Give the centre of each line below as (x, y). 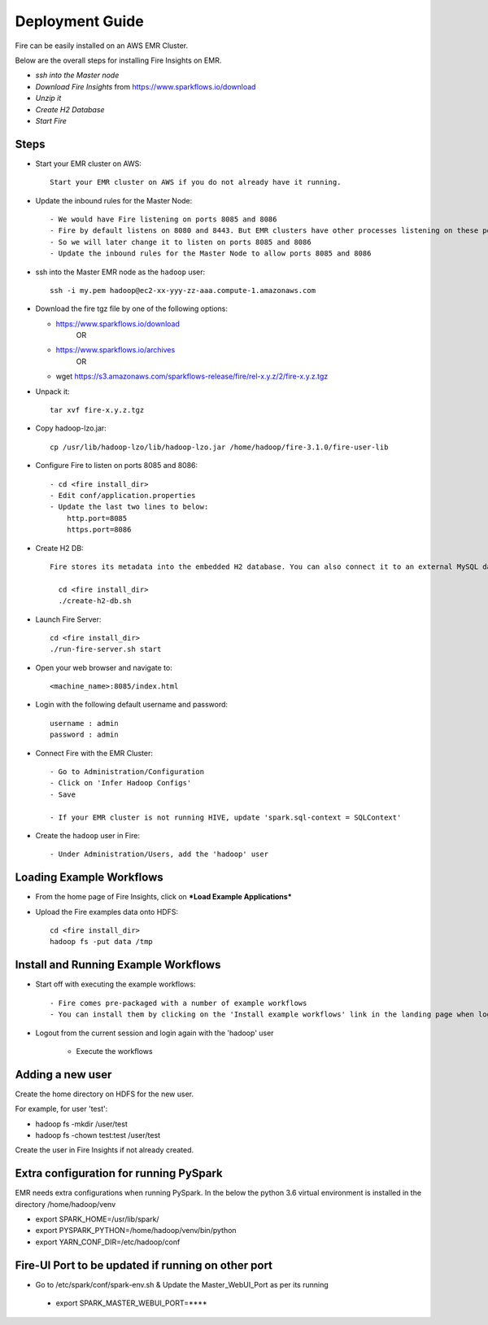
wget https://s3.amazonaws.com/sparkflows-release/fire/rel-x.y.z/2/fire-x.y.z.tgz (192, 376)
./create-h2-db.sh (95, 601)
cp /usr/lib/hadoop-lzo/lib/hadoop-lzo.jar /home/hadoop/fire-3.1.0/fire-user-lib (219, 447)
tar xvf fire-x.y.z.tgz (97, 410)
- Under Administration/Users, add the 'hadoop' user (159, 854)
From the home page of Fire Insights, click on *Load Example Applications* (163, 897)
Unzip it (48, 98)
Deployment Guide (79, 21)
